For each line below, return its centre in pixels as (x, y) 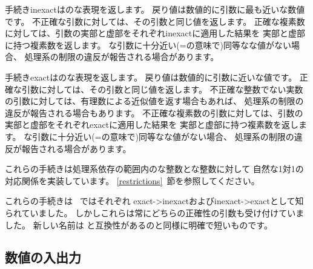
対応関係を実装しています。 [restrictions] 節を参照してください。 (132, 180)
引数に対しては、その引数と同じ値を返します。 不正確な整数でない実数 (162, 89)
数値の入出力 (43, 257)
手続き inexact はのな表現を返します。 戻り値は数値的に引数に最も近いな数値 (155, 9)
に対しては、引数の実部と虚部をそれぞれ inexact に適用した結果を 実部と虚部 (155, 33)
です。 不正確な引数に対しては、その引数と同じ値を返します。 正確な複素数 (155, 21)
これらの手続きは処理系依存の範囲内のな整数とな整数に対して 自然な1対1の (154, 169)
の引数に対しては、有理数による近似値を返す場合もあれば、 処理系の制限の (154, 101)
